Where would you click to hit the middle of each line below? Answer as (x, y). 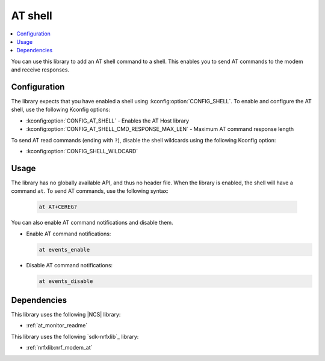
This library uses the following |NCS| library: (66, 315)
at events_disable (66, 281)
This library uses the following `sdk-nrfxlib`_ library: (75, 336)
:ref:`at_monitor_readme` (57, 326)
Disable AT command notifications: (70, 265)
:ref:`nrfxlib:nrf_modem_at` (59, 348)
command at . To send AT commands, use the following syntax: (90, 191)
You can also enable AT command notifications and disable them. (92, 223)
